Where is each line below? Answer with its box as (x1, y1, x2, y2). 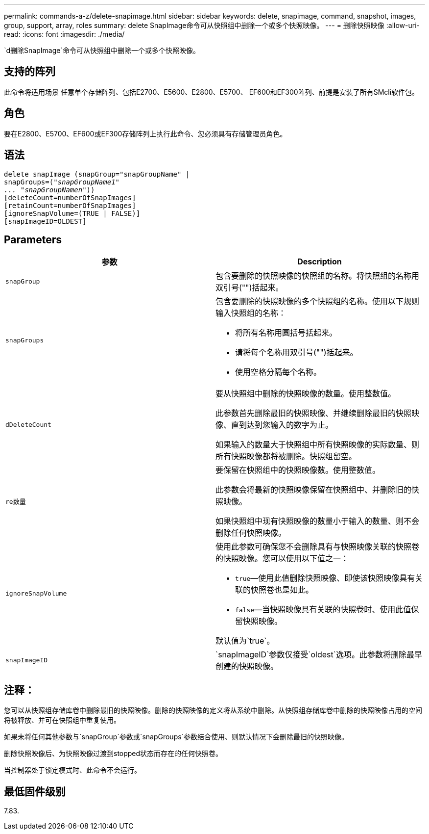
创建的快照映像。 (215, 661, 279, 672)
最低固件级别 (4, 785, 66, 798)
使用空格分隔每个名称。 (235, 367, 322, 377)
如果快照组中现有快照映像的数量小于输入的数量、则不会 (215, 516, 420, 526)
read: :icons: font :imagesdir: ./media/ (4, 30, 125, 38)
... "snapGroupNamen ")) (4, 185, 95, 194)
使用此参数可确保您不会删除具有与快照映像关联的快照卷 (215, 542, 420, 552)
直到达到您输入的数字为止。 (231, 420, 334, 430)
